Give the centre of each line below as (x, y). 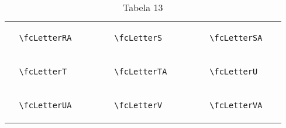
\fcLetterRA (45, 38)
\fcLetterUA (45, 105)
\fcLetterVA (236, 105)
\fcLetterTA (141, 72)
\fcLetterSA (236, 38)
